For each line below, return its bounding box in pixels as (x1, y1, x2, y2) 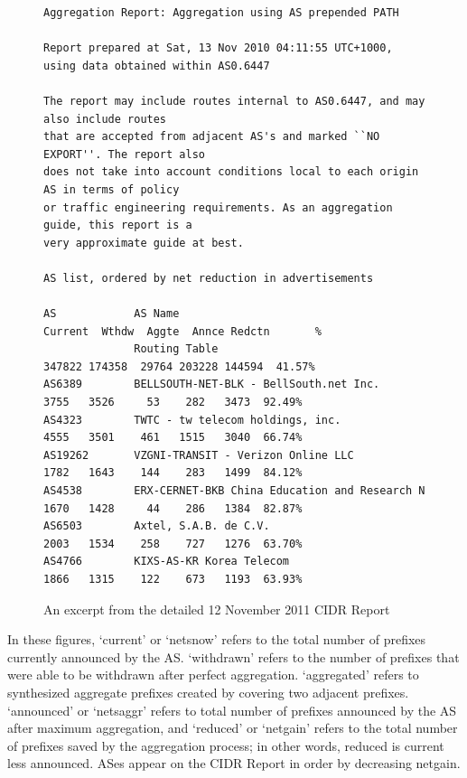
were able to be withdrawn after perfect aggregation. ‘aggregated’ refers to (7, 665, 419, 684)
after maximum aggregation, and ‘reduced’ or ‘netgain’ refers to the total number (7, 718, 458, 737)
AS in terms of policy (43, 183, 180, 196)
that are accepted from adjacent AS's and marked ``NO (43, 130, 380, 144)
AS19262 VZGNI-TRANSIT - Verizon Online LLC (43, 448, 354, 462)
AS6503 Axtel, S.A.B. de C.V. (43, 520, 270, 533)
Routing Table (134, 342, 219, 356)
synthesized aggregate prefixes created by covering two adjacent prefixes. (7, 682, 409, 701)
